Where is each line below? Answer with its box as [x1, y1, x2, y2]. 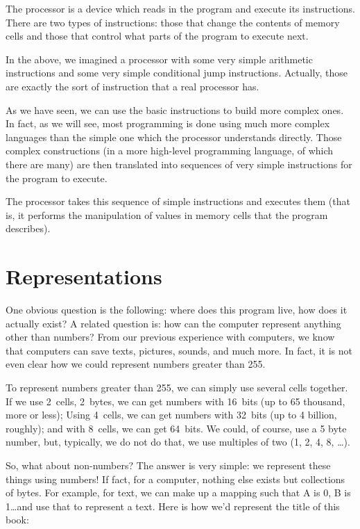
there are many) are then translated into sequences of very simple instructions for [6, 156, 352, 171]
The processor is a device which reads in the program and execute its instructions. [6, 1, 355, 15]
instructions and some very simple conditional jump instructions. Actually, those [6, 65, 348, 80]
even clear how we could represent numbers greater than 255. [6, 357, 266, 371]
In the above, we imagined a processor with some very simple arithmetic [6, 51, 313, 66]
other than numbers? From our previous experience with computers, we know [6, 329, 335, 344]
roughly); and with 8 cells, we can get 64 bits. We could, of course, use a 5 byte [6, 421, 347, 435]
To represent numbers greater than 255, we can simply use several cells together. [6, 380, 348, 394]
